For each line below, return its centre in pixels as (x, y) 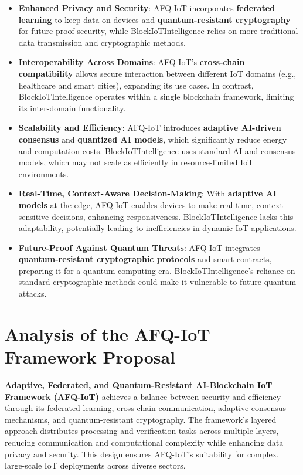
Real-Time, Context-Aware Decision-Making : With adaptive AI (148, 193)
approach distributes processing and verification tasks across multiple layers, (142, 431)
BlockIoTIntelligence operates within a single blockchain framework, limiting (156, 96)
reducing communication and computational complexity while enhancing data (144, 442)
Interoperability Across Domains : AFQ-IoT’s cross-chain (132, 62)
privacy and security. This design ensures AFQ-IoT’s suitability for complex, (142, 454)
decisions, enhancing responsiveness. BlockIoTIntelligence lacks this (172, 216)
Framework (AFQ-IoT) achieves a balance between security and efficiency (143, 396)
